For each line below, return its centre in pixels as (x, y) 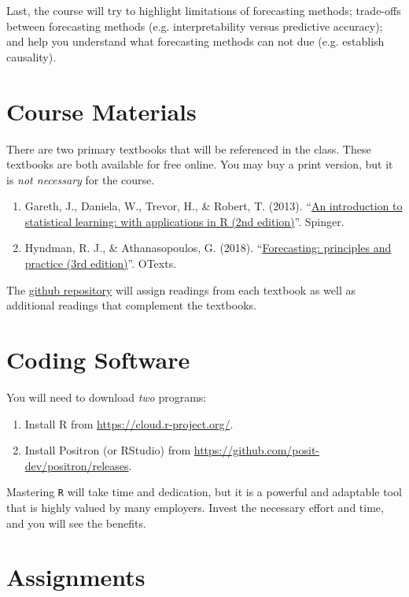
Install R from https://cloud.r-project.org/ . (129, 423)
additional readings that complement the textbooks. (131, 305)
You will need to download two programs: (107, 397)
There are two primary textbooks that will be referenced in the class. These (189, 148)
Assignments (76, 577)
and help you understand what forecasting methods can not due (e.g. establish (195, 41)
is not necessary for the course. (81, 179)
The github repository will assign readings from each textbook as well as (181, 289)
